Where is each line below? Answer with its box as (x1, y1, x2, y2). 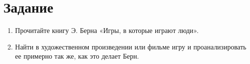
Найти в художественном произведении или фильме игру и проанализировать (15, 41, 247, 51)
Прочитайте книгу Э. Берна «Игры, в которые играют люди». (15, 25, 199, 35)
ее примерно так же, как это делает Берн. (15, 51, 139, 61)
